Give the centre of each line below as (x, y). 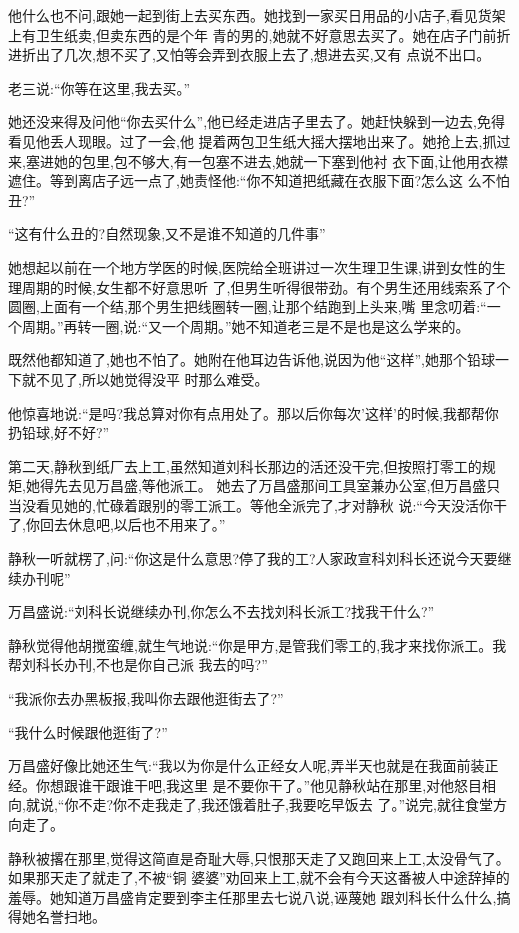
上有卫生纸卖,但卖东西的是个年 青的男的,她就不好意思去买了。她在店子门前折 (259, 34)
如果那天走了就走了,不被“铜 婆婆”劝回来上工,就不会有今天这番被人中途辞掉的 (259, 877)
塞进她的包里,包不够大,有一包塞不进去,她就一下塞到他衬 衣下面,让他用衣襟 (267, 160)
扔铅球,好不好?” (59, 432)
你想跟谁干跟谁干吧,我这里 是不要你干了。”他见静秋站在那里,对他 (245, 784)
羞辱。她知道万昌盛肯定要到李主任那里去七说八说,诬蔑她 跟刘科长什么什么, (252, 896)
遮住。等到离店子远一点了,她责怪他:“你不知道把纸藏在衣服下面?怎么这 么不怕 (259, 180)
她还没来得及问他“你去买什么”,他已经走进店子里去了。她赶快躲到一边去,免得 (256, 121)
